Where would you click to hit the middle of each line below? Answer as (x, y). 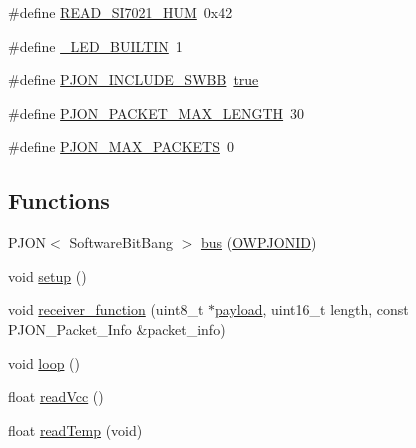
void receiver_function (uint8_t (106, 309)
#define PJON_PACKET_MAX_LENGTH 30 (156, 112)
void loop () (44, 362)
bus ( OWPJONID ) (258, 242)
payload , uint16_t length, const (312, 309)
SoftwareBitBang (121, 242)
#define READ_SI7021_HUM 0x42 (120, 12)
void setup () (47, 275)
